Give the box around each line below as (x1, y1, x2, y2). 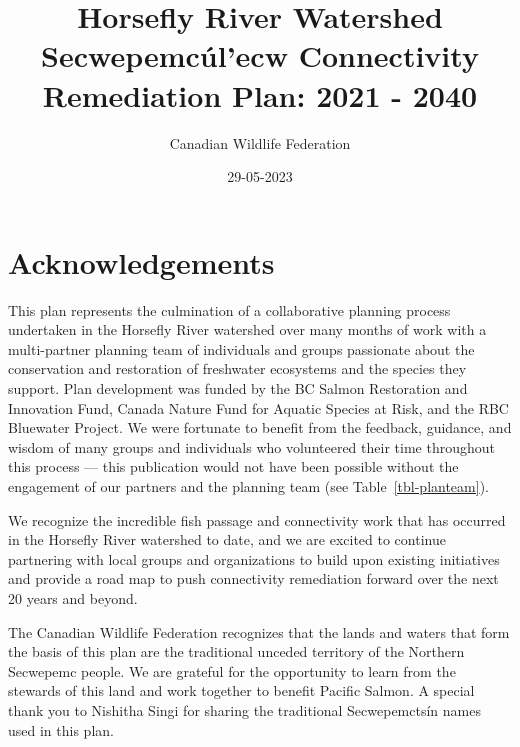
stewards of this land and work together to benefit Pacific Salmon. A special (8, 680, 475, 701)
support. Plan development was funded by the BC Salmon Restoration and (8, 378, 468, 398)
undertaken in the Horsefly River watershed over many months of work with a (8, 319, 487, 340)
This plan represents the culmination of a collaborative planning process (8, 299, 451, 320)
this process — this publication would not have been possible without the (8, 456, 459, 477)
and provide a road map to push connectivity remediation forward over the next (8, 568, 499, 589)
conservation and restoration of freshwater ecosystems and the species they (8, 358, 467, 379)
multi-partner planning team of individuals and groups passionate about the (8, 338, 475, 359)
